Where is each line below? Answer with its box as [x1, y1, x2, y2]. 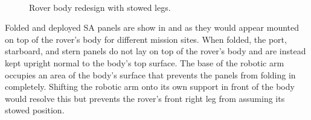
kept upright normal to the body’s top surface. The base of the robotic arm [5, 56, 284, 69]
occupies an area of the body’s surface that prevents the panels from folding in [5, 68, 296, 81]
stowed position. [5, 104, 65, 116]
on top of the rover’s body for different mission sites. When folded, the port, [5, 33, 287, 45]
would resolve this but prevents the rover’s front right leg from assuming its [5, 92, 285, 104]
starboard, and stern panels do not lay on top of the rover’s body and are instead [5, 45, 306, 57]
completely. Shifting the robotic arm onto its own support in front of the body [5, 80, 295, 93]
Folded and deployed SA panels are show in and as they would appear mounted [5, 21, 300, 34]
